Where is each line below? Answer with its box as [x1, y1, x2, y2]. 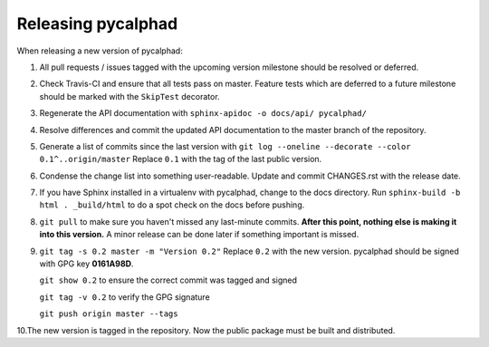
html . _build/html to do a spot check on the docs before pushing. [39, 199, 305, 210]
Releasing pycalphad [16, 14, 178, 34]
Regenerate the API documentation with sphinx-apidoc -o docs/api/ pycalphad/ [39, 108, 367, 119]
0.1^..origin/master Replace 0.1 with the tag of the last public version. [39, 154, 322, 165]
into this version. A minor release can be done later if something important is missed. [39, 229, 360, 240]
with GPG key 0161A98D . [39, 258, 134, 269]
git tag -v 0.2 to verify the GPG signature [39, 291, 210, 303]
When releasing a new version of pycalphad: [16, 45, 183, 56]
